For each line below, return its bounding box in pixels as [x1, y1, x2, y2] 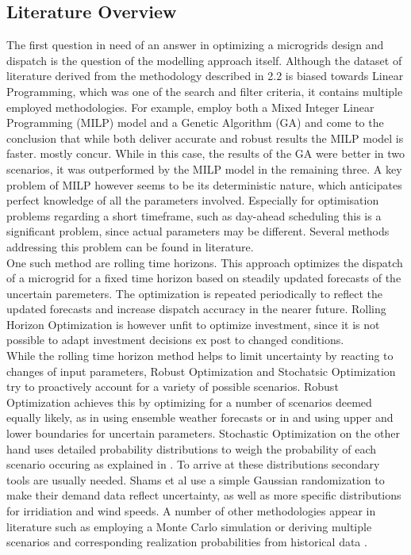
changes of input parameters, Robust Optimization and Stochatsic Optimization [6, 362, 396, 379]
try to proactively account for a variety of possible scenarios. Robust [6, 378, 339, 395]
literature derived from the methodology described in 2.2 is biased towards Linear [6, 67, 404, 84]
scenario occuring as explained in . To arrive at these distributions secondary [6, 456, 380, 473]
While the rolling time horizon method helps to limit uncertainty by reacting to [6, 347, 394, 364]
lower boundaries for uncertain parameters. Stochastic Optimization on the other [6, 425, 400, 442]
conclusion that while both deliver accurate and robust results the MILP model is [6, 129, 404, 146]
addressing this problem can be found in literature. [6, 238, 254, 255]
